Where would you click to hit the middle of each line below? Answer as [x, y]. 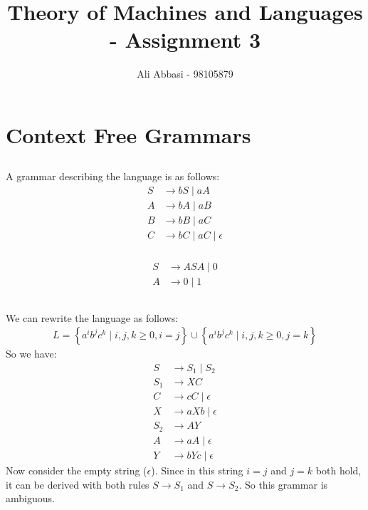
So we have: [31, 354]
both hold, [338, 470]
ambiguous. [30, 498]
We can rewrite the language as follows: [92, 317]
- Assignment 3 [185, 40]
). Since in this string [197, 470]
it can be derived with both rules [78, 484]
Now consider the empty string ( [77, 470]
